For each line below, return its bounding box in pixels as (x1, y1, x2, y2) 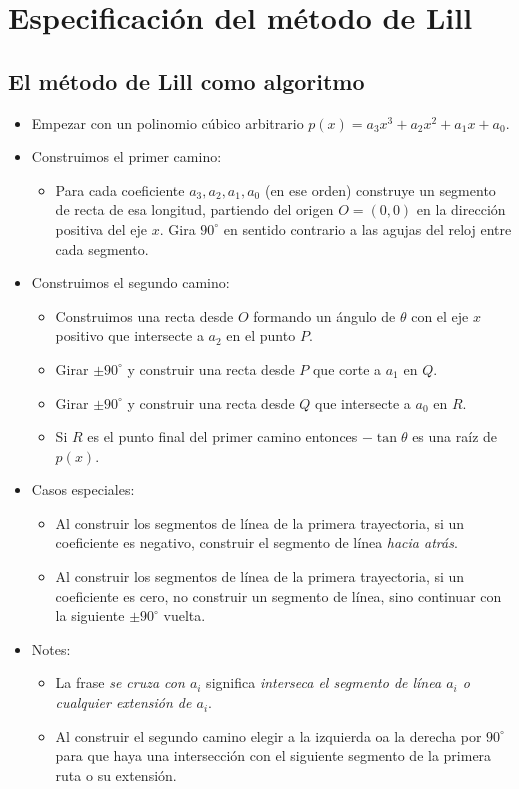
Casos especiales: (31, 479, 135, 500)
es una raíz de (412, 426, 498, 447)
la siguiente (55, 605, 125, 626)
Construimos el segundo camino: (31, 272, 230, 293)
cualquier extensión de (55, 692, 192, 713)
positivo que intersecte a (55, 325, 204, 346)
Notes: (31, 638, 71, 659)
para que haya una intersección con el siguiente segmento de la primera (55, 745, 492, 766)
